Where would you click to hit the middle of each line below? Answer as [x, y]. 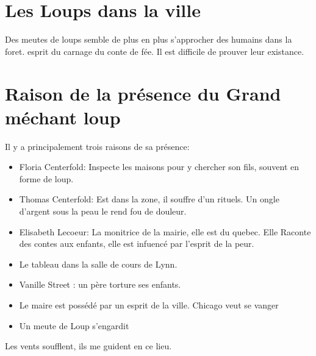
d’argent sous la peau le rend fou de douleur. [103, 211]
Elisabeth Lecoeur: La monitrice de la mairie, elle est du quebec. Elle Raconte [165, 231]
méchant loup [63, 117]
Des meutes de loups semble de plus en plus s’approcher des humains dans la [149, 39]
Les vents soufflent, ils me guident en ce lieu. [88, 346]
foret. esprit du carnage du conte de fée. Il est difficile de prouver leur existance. [155, 51]
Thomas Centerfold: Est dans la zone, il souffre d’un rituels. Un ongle [149, 199]
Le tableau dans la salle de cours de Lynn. [98, 264]
